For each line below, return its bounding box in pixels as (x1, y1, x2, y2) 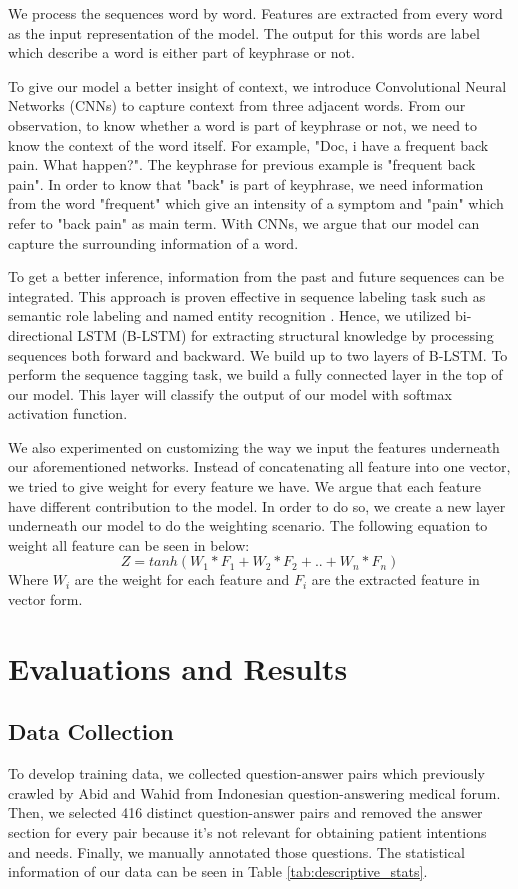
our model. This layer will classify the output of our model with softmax (8, 383, 452, 404)
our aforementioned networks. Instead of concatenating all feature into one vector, (8, 456, 511, 477)
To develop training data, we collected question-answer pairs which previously (8, 763, 485, 784)
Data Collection (8, 716, 174, 747)
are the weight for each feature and (74, 569, 290, 590)
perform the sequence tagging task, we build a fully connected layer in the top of (8, 364, 503, 385)
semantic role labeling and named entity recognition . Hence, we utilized (8, 305, 451, 326)
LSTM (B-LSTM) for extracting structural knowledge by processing (77, 324, 494, 345)
